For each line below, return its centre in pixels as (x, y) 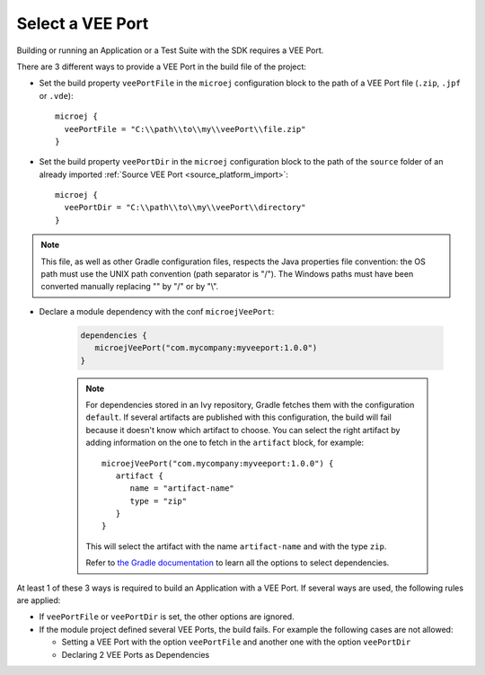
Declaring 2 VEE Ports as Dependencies (136, 654)
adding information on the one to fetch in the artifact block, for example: (225, 443)
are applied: (39, 600)
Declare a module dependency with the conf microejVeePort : (157, 311)
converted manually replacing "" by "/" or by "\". (130, 287)
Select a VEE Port (83, 23)
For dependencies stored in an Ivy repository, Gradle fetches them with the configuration (250, 404)
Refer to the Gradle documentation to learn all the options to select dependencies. (238, 563)
